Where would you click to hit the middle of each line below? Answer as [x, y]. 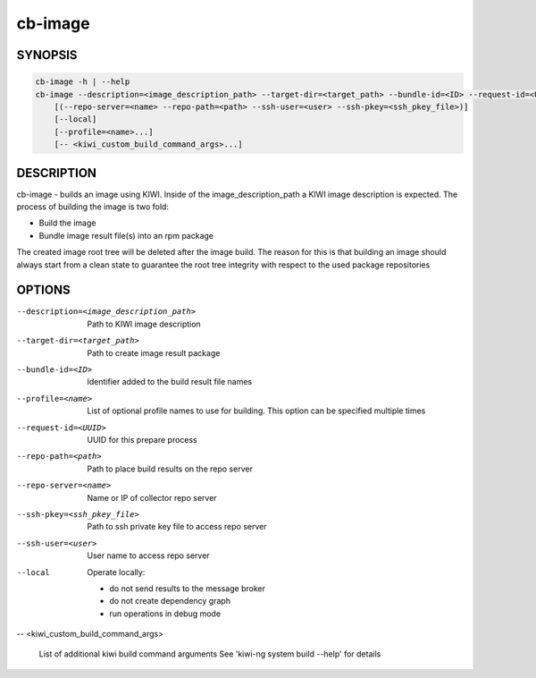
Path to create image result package [154, 352]
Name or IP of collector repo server [152, 497]
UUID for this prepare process [142, 439]
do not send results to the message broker [187, 588]
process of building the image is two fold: [93, 207]
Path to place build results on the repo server [170, 469]
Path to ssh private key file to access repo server [177, 527]
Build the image [67, 223]
